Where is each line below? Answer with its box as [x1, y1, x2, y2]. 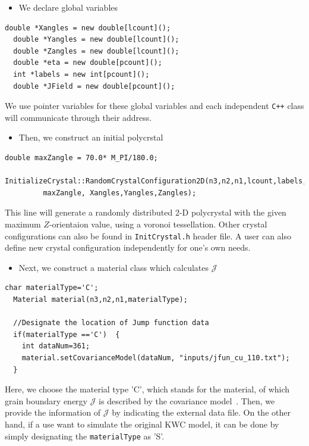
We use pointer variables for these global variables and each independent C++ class [5, 99, 304, 112]
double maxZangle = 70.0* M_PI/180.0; [5, 154, 158, 162]
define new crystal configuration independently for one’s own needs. [5, 241, 251, 254]
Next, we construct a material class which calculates [18, 261, 209, 273]
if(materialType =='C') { [13, 330, 120, 339]
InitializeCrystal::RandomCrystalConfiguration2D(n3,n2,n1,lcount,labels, [5, 177, 307, 186]
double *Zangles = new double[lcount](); [13, 46, 179, 55]
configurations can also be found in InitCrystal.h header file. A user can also [5, 229, 292, 242]
